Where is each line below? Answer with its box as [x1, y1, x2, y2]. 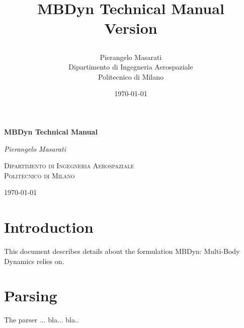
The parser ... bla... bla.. [4, 314, 79, 325]
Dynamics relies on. [4, 255, 64, 266]
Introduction [4, 217, 94, 237]
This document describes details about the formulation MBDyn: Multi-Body [4, 246, 240, 256]
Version [104, 18, 157, 38]
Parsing [4, 285, 57, 306]
